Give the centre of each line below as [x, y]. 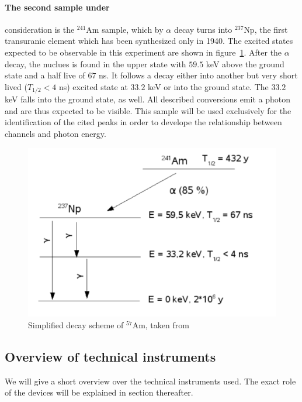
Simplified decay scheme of [76, 324]
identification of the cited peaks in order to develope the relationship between [143, 122]
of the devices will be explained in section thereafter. [99, 392]
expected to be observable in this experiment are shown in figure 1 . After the [143, 52]
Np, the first [266, 29]
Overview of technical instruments [110, 356]
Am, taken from [161, 324]
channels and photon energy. [55, 133]
